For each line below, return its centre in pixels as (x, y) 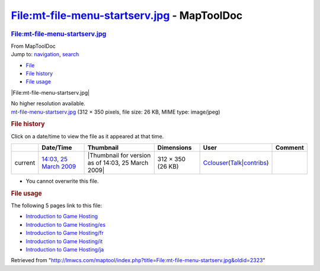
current (25, 163)
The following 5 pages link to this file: (57, 206)
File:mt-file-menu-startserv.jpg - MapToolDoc (127, 15)
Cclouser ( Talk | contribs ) (236, 163)
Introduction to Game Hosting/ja (65, 249)
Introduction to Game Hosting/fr (65, 233)
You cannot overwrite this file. (62, 181)
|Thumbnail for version (119, 155)
